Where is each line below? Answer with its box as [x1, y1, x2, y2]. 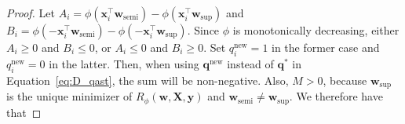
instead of [227, 55, 274, 71]
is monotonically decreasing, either [232, 22, 400, 38]
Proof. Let [6, 5, 55, 20]
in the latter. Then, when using [49, 55, 199, 71]
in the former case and [272, 39, 380, 55]
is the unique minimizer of [6, 88, 133, 104]
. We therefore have [289, 88, 383, 104]
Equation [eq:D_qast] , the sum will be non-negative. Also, [6, 71, 289, 88]
